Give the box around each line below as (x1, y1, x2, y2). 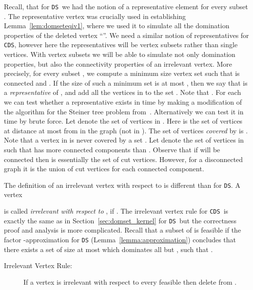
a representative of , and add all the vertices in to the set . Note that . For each (4, 87, 241, 97)
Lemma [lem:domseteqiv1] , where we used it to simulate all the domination (4, 20, 230, 31)
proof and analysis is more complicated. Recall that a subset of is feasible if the (4, 225, 241, 235)
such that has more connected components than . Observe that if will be (4, 145, 220, 155)
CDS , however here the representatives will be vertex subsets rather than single (4, 39, 238, 50)
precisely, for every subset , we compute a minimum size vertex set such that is (4, 68, 240, 78)
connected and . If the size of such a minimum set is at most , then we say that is (4, 77, 248, 88)
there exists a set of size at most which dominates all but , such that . (4, 244, 213, 254)
